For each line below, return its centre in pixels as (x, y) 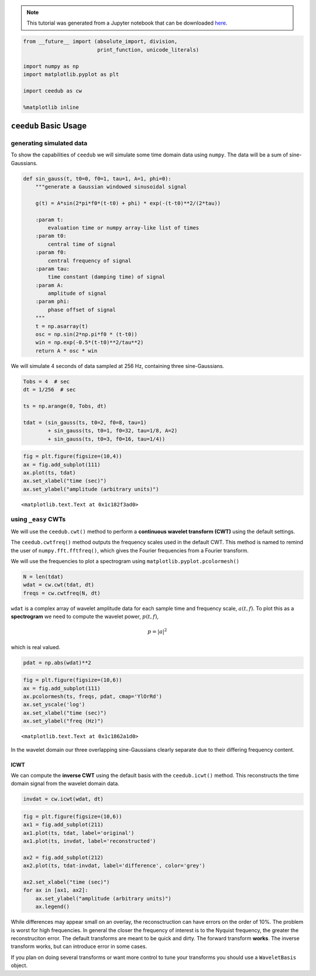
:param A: (49, 285)
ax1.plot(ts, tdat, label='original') (79, 833)
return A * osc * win (66, 351)
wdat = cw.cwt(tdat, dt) (59, 585)
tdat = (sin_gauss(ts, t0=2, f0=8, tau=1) (85, 422)
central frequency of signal (90, 260)
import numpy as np (51, 66)
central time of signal (82, 244)
